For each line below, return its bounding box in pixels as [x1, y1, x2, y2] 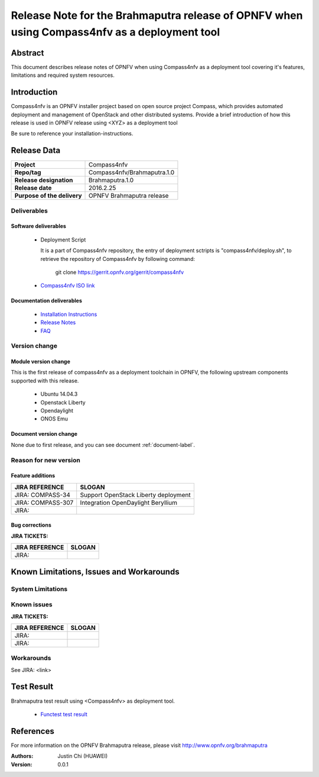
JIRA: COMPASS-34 [14, 491, 70, 499]
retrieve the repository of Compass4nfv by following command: [40, 255, 195, 262]
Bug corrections [11, 521, 51, 528]
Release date [14, 184, 52, 192]
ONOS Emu [40, 415, 68, 422]
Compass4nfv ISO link [40, 282, 95, 289]
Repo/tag [14, 168, 41, 177]
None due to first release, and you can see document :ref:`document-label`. [11, 441, 195, 448]
